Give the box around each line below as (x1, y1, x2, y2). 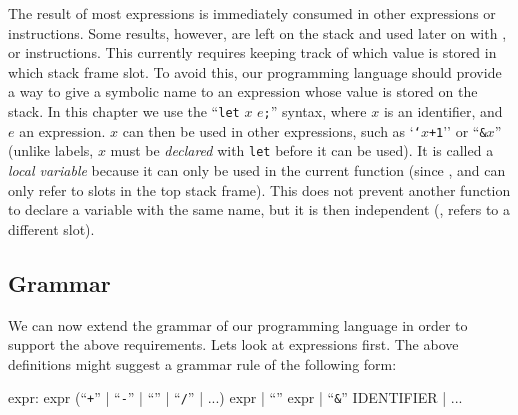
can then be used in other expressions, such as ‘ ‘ (122, 120, 421, 141)
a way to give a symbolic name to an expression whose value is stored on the (8, 81, 478, 102)
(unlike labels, (8, 140, 94, 161)
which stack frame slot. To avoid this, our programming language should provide (8, 61, 502, 82)
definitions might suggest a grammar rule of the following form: (8, 353, 397, 374)
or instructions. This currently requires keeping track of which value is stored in (8, 42, 497, 63)
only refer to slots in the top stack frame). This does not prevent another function (8, 179, 511, 200)
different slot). (8, 218, 95, 239)
